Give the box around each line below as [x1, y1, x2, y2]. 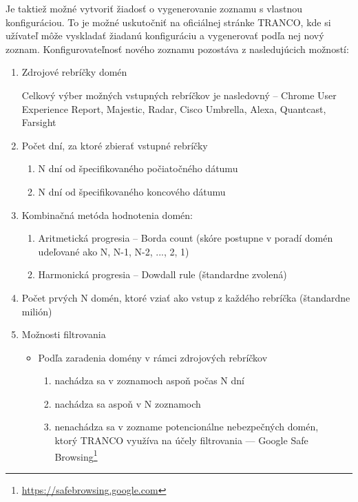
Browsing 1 [54, 447, 98, 463]
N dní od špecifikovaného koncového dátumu [38, 184, 226, 198]
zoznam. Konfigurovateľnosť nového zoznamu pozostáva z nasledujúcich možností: [6, 41, 349, 56]
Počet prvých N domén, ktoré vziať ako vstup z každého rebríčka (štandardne [21, 290, 350, 304]
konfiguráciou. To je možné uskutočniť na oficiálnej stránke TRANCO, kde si [6, 14, 331, 29]
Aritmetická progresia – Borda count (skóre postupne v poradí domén [38, 231, 333, 245]
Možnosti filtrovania [21, 327, 106, 342]
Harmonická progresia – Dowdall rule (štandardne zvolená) [38, 267, 287, 282]
